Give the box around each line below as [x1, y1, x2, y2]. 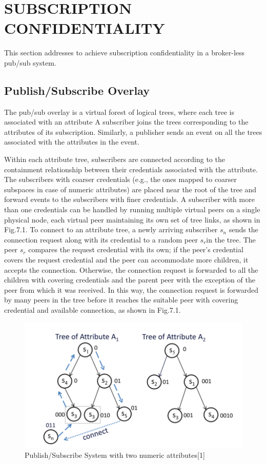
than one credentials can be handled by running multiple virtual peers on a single [4, 204, 260, 215]
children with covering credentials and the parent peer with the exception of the [4, 274, 255, 285]
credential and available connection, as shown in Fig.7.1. [4, 304, 181, 315]
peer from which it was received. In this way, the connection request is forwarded [4, 284, 258, 295]
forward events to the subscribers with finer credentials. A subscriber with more [4, 194, 255, 205]
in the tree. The [206, 234, 256, 245]
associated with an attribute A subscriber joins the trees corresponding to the [4, 116, 249, 127]
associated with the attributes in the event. [4, 136, 139, 147]
